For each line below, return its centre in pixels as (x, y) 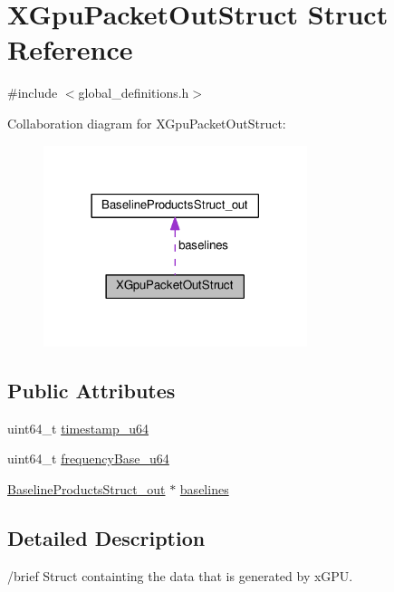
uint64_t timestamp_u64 (78, 428)
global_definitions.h (134, 93)
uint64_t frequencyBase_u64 (88, 458)
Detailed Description (106, 537)
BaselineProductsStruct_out (86, 488)
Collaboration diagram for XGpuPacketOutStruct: (147, 123)
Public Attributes (91, 390)
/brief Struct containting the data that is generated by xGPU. (180, 575)
